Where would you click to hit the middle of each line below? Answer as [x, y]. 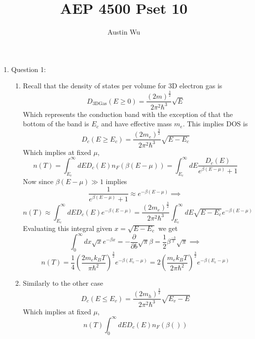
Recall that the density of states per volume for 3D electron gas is [123, 86]
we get [168, 228]
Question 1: [28, 69]
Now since [38, 181]
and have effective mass [137, 124]
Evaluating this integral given [68, 228]
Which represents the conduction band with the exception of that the [128, 114]
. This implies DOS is [215, 124]
